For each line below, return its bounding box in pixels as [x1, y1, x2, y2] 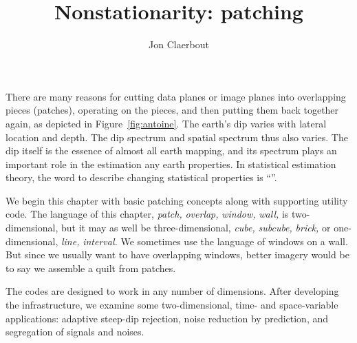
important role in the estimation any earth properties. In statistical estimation [6, 156, 336, 171]
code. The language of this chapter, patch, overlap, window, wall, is [6, 207, 289, 221]
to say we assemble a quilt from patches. [6, 260, 176, 275]
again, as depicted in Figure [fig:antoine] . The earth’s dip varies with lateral [6, 116, 327, 130]
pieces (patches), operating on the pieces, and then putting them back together [6, 103, 339, 117]
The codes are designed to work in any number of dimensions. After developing [6, 284, 339, 298]
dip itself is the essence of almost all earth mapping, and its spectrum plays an [6, 143, 337, 158]
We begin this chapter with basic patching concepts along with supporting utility [6, 193, 348, 207]
